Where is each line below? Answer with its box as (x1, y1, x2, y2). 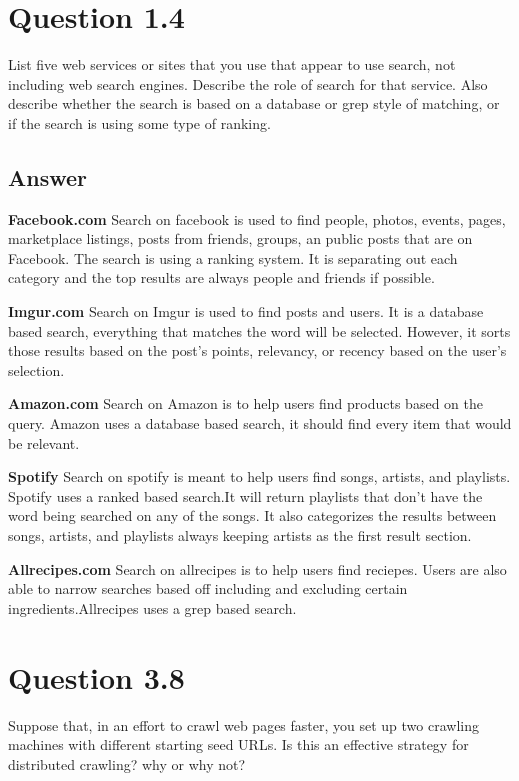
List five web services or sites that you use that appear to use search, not (8, 54, 456, 75)
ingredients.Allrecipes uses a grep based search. (8, 597, 297, 618)
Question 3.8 (8, 656, 185, 697)
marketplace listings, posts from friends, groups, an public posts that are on (8, 228, 473, 249)
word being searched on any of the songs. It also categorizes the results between (8, 505, 497, 526)
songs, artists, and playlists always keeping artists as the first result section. (8, 525, 472, 546)
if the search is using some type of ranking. (8, 112, 271, 133)
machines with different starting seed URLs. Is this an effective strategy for (8, 734, 469, 755)
